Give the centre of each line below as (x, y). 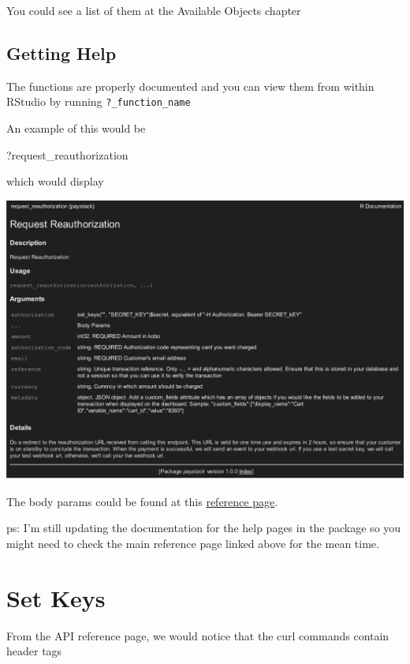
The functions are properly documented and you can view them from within (190, 86)
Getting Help (61, 53)
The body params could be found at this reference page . (142, 501)
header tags (34, 651)
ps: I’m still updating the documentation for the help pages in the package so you (204, 528)
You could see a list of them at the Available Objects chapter (154, 10)
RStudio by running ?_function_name (99, 101)
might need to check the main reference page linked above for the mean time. (193, 543)
